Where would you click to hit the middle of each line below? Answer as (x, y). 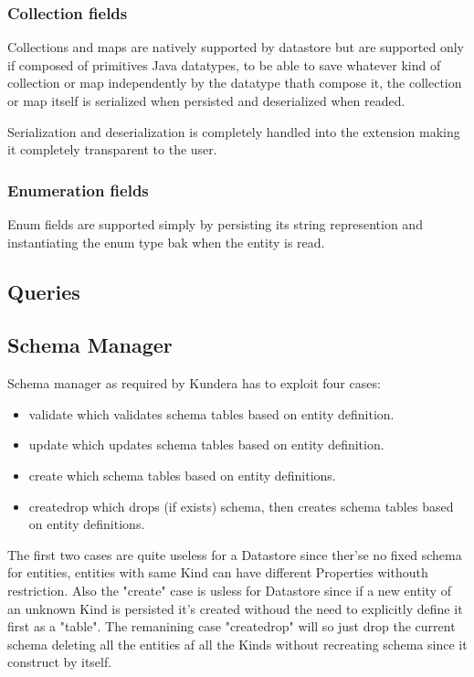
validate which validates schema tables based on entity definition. (211, 413)
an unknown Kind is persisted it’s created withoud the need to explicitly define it (235, 608)
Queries (44, 291)
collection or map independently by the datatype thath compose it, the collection (235, 83)
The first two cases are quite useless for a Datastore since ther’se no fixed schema (235, 554)
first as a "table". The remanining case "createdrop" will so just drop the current (232, 626)
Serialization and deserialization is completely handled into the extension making (234, 131)
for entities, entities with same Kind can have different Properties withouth (218, 572)
